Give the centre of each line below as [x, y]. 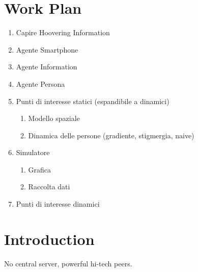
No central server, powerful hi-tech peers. [68, 263]
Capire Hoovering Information [63, 32]
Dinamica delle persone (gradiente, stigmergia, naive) [111, 135]
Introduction [49, 239]
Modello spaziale [54, 118]
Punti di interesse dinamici [58, 204]
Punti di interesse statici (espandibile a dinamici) [93, 101]
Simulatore [33, 152]
